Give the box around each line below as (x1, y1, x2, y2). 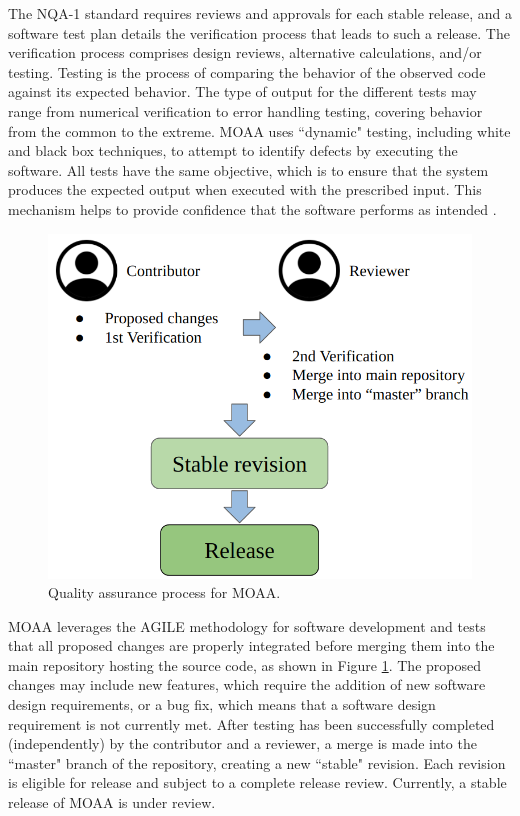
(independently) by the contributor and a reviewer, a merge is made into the (8, 733, 477, 754)
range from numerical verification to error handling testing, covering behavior (8, 100, 483, 121)
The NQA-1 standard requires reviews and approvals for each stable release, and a (8, 3, 512, 23)
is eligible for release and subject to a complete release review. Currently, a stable (8, 772, 507, 793)
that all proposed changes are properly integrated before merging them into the (8, 635, 495, 656)
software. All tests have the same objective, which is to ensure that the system (8, 159, 489, 180)
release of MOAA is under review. (8, 792, 216, 813)
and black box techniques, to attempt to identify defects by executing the (8, 140, 458, 161)
